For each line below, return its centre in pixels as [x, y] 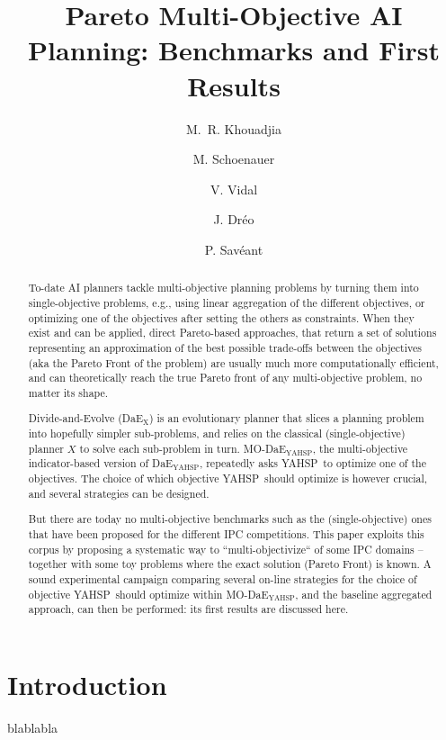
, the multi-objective [360, 448]
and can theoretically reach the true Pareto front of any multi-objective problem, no [225, 378]
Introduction [87, 684]
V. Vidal [234, 189]
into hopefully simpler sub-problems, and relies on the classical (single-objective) [217, 433]
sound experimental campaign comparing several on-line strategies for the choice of [223, 578]
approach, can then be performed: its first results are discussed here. [188, 609]
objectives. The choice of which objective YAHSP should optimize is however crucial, [228, 478]
